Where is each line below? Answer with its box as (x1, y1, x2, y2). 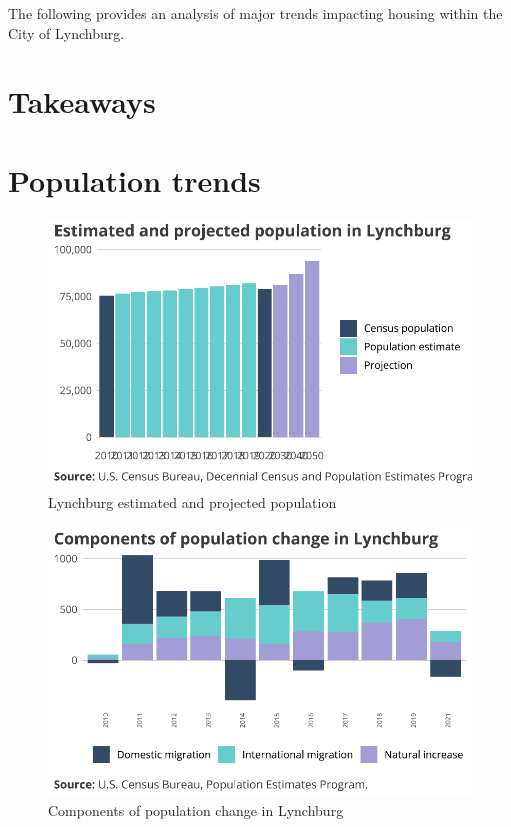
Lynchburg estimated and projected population (48, 492, 337, 513)
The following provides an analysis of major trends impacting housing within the (8, 3, 503, 23)
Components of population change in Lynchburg (48, 800, 344, 821)
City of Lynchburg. (8, 22, 125, 43)
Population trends (8, 159, 261, 200)
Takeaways (8, 81, 156, 122)
